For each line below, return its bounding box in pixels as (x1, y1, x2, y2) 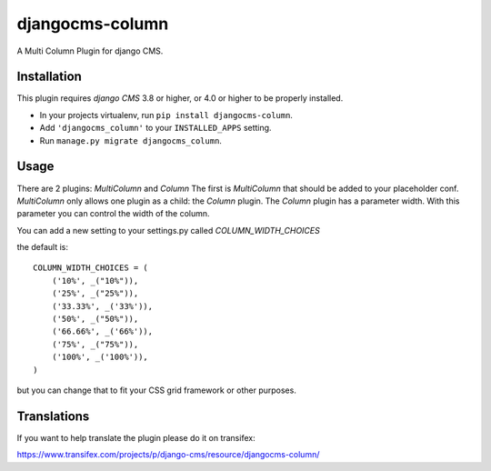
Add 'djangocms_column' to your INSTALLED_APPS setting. (39, 123, 272, 134)
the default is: (16, 242, 68, 253)
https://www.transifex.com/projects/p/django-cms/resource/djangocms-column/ (16, 449, 320, 460)
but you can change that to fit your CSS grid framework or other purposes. (16, 385, 297, 396)
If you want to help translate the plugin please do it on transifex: (16, 432, 256, 443)
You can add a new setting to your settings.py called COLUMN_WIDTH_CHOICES (16, 225, 320, 235)
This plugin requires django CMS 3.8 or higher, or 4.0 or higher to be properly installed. (16, 93, 344, 104)
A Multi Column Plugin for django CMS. (16, 45, 164, 56)
